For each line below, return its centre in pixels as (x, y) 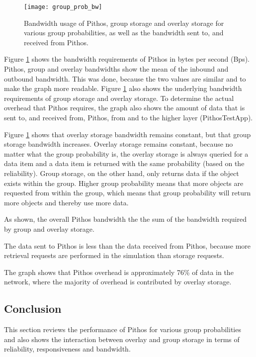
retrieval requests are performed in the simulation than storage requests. (114, 255)
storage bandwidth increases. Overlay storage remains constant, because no (119, 144)
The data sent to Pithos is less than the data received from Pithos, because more (128, 245)
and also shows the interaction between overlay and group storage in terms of (122, 339)
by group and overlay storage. (49, 228)
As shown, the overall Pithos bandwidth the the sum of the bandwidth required (125, 219)
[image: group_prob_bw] (63, 7)
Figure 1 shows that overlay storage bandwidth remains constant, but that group (128, 134)
